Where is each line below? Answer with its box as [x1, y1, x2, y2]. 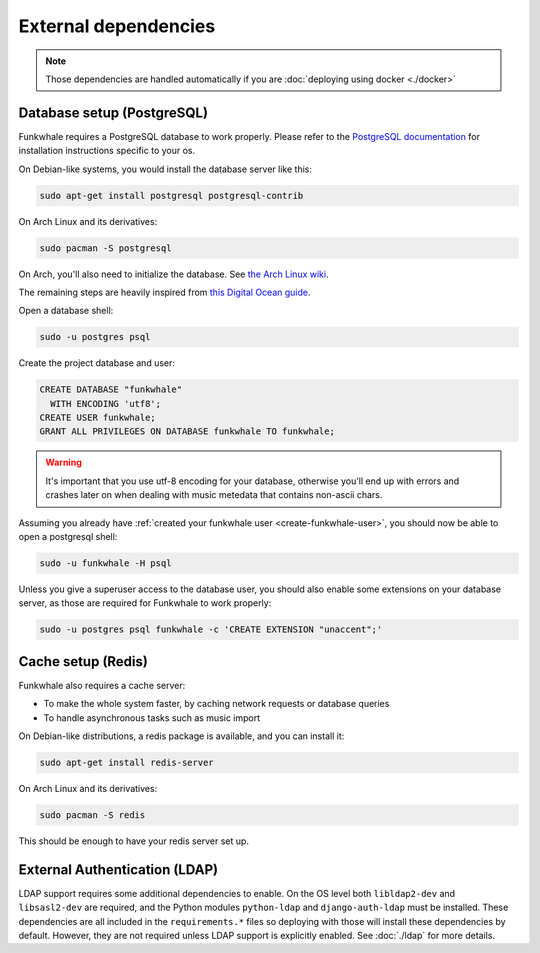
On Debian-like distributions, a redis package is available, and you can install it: [18, 730, 345, 742]
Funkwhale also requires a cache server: [18, 679, 186, 691]
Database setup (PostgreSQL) [18, 104, 209, 121]
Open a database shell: [18, 305, 114, 317]
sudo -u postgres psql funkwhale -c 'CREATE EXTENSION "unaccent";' [39, 624, 383, 635]
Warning [45, 456, 82, 469]
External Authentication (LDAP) [18, 861, 219, 878]
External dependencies [18, 15, 216, 37]
